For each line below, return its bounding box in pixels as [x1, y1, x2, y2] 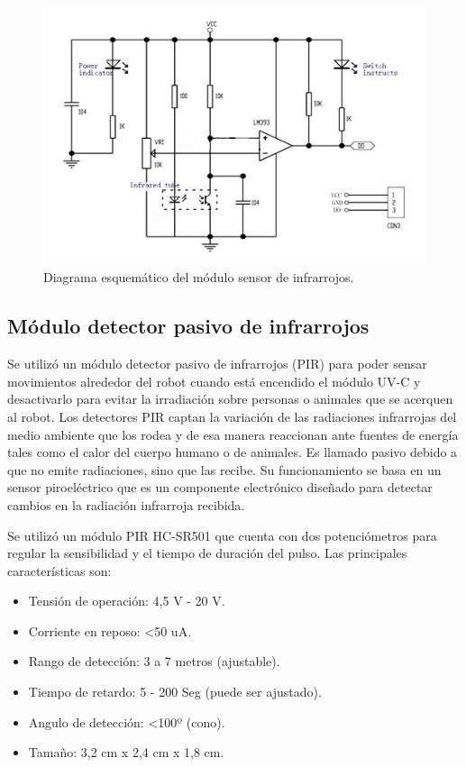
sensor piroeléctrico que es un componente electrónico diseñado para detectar [7, 478, 433, 497]
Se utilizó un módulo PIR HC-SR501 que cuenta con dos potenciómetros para [7, 525, 437, 544]
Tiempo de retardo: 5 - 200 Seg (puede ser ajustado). [28, 682, 322, 701]
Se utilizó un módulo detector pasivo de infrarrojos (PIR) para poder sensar [7, 354, 427, 373]
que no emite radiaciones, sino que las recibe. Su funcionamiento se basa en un [7, 460, 442, 479]
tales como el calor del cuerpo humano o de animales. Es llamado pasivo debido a [7, 443, 458, 461]
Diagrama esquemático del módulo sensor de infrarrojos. [43, 268, 354, 287]
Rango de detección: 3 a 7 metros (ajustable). [28, 652, 280, 671]
